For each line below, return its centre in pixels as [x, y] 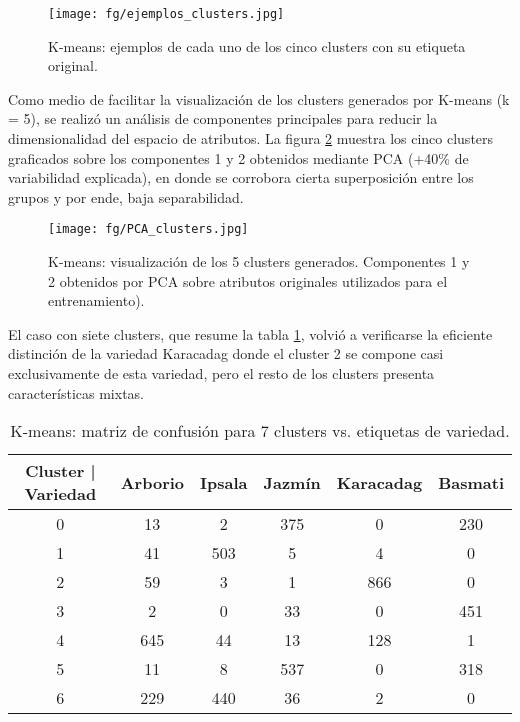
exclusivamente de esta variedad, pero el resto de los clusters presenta [221, 373]
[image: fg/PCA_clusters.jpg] [148, 229]
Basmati [471, 482]
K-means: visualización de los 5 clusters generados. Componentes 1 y [259, 261]
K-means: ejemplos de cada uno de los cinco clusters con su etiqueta [257, 45]
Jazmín [292, 482]
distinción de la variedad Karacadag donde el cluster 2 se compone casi [226, 353]
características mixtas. [76, 392]
